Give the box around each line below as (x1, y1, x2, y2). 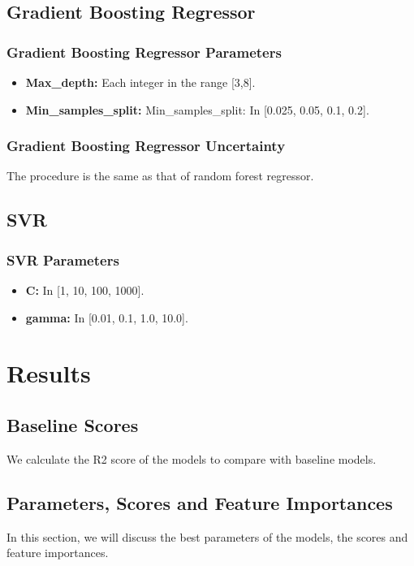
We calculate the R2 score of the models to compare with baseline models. (6, 450, 377, 467)
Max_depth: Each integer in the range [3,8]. (25, 74, 256, 90)
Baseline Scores (6, 412, 139, 437)
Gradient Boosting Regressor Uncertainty (6, 136, 286, 156)
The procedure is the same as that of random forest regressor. (6, 167, 314, 184)
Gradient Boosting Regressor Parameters (6, 41, 282, 62)
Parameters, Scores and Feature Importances (6, 490, 393, 515)
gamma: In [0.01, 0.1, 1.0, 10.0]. (25, 309, 188, 326)
